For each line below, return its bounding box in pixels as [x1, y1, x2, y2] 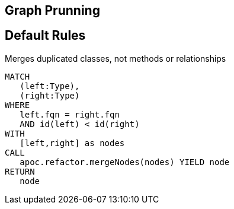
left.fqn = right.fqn [20, 109, 120, 119]
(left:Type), [20, 81, 80, 91]
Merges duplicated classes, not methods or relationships [5, 53, 226, 64]
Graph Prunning [5, 3, 100, 18]
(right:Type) [20, 90, 80, 100]
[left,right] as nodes [20, 138, 125, 148]
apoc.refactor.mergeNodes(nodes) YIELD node [20, 157, 230, 167]
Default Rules [5, 28, 86, 43]
